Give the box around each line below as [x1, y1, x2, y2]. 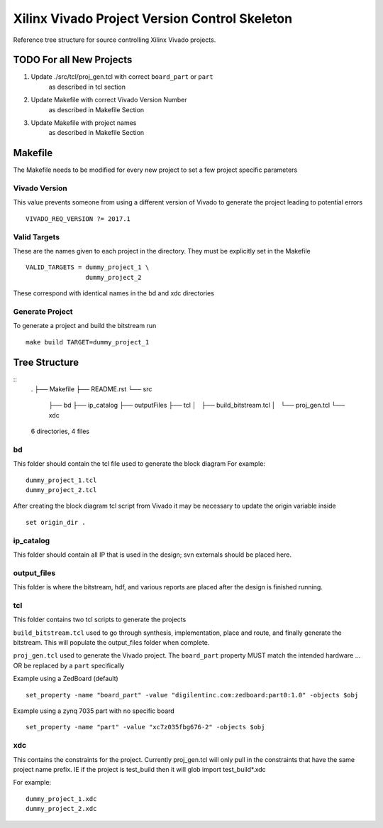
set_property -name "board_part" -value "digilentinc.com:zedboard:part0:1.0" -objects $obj [26, 691, 359, 699]
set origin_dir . [26, 518, 86, 526]
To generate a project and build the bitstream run [13, 322, 157, 330]
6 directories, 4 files [30, 427, 90, 436]
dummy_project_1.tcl [26, 476, 97, 484]
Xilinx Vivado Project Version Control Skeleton [13, 11, 293, 26]
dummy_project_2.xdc [26, 805, 97, 813]
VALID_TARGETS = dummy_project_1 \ [26, 263, 150, 271]
